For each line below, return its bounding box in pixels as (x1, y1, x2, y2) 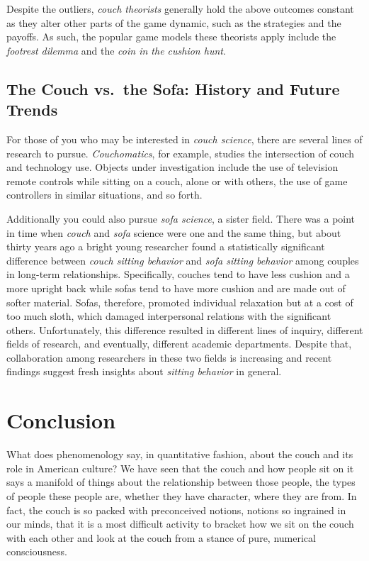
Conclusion (6, 406, 116, 435)
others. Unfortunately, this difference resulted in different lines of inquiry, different (6, 322, 363, 337)
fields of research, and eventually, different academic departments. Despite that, (6, 336, 352, 351)
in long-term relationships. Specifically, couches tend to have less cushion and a (6, 267, 350, 282)
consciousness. (6, 544, 67, 559)
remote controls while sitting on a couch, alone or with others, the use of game (6, 173, 348, 188)
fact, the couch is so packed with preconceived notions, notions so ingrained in (6, 502, 346, 517)
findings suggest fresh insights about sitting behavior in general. (6, 364, 282, 379)
